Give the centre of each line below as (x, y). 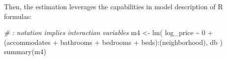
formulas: (18, 16)
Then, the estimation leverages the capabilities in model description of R (113, 6)
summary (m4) (25, 51)
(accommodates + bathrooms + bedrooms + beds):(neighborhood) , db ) (113, 42)
